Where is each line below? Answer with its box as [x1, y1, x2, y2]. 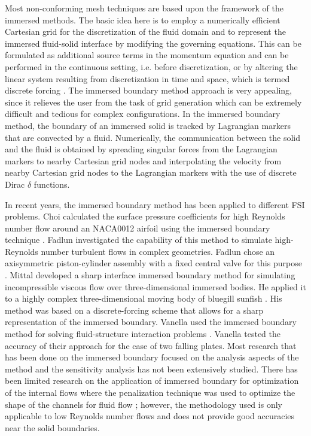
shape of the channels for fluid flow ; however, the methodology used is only [5, 398, 282, 410]
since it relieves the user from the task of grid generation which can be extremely [5, 95, 302, 108]
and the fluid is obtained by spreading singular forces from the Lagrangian [5, 143, 278, 155]
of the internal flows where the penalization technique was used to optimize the [5, 386, 295, 398]
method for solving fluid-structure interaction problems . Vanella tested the [5, 327, 280, 340]
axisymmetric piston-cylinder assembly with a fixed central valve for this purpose [5, 257, 302, 269]
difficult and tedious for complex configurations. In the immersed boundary [5, 107, 280, 120]
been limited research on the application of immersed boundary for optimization [5, 374, 299, 387]
